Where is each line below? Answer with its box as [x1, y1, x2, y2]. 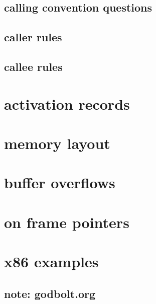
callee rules [4, 58, 63, 74]
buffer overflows [4, 172, 115, 193]
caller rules [4, 29, 62, 45]
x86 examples [4, 251, 99, 272]
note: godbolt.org [4, 285, 95, 301]
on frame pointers [4, 211, 129, 232]
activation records [4, 93, 130, 114]
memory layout [4, 132, 110, 153]
